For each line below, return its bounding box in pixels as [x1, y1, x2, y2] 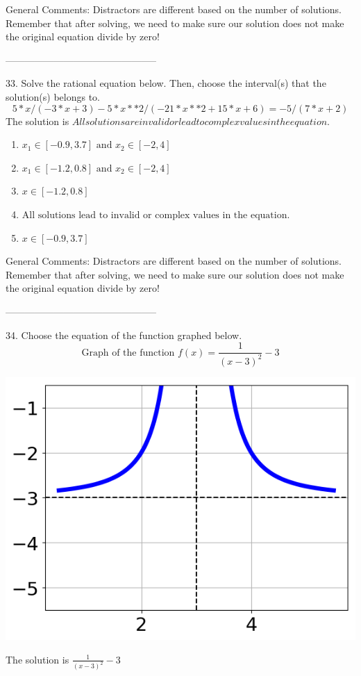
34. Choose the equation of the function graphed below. [6, 327, 242, 342]
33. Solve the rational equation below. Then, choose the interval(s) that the [6, 76, 326, 90]
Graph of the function [81, 347, 175, 358]
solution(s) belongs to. [6, 89, 100, 104]
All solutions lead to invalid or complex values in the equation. [22, 210, 290, 220]
